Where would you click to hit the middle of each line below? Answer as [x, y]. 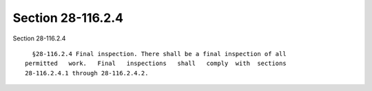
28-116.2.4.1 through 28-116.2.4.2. [87, 73]
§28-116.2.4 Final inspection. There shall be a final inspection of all [159, 54]
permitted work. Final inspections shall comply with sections [156, 64]
